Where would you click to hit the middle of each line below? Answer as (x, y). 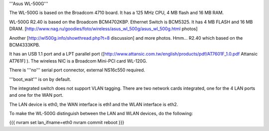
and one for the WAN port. (36, 95)
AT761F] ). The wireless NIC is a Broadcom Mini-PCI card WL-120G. (78, 61)
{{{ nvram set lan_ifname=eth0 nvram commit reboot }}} (67, 123)
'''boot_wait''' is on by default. (40, 79)
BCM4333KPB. (25, 45)
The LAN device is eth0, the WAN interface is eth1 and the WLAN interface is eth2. (94, 104)
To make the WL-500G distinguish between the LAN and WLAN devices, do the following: (101, 114)
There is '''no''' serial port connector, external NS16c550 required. (77, 70)
